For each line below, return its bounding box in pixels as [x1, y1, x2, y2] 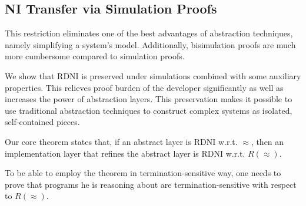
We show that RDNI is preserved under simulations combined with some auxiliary [5, 69, 301, 82]
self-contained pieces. [5, 116, 80, 128]
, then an [251, 135, 284, 147]
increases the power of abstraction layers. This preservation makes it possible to [5, 93, 292, 105]
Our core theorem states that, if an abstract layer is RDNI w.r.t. [5, 135, 238, 147]
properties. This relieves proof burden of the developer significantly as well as [5, 81, 284, 93]
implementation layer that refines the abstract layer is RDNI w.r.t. [5, 147, 245, 159]
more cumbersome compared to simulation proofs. [5, 50, 185, 62]
